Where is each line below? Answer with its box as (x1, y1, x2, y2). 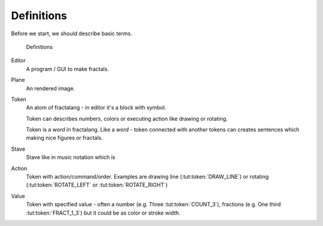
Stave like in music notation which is (26, 154, 115, 161)
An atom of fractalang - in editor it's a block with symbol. (26, 104, 167, 111)
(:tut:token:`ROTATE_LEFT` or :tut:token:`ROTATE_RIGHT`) (26, 181, 168, 188)
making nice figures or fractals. (26, 135, 103, 142)
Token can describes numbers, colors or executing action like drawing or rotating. (26, 115, 228, 122)
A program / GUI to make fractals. (26, 65, 109, 72)
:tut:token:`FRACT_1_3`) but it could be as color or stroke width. (26, 209, 181, 216)
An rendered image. (26, 84, 75, 92)
